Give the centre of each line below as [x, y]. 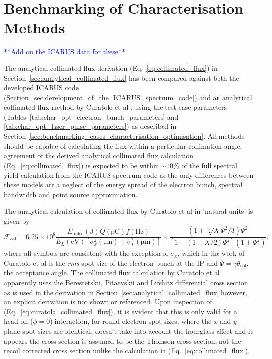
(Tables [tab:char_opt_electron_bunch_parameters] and [91, 116]
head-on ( [19, 321]
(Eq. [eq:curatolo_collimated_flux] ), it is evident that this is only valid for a [121, 311]
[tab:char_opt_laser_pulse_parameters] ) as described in [90, 126]
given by [17, 220]
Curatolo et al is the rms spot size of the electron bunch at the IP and [111, 263]
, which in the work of [211, 253]
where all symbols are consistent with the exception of [86, 253]
